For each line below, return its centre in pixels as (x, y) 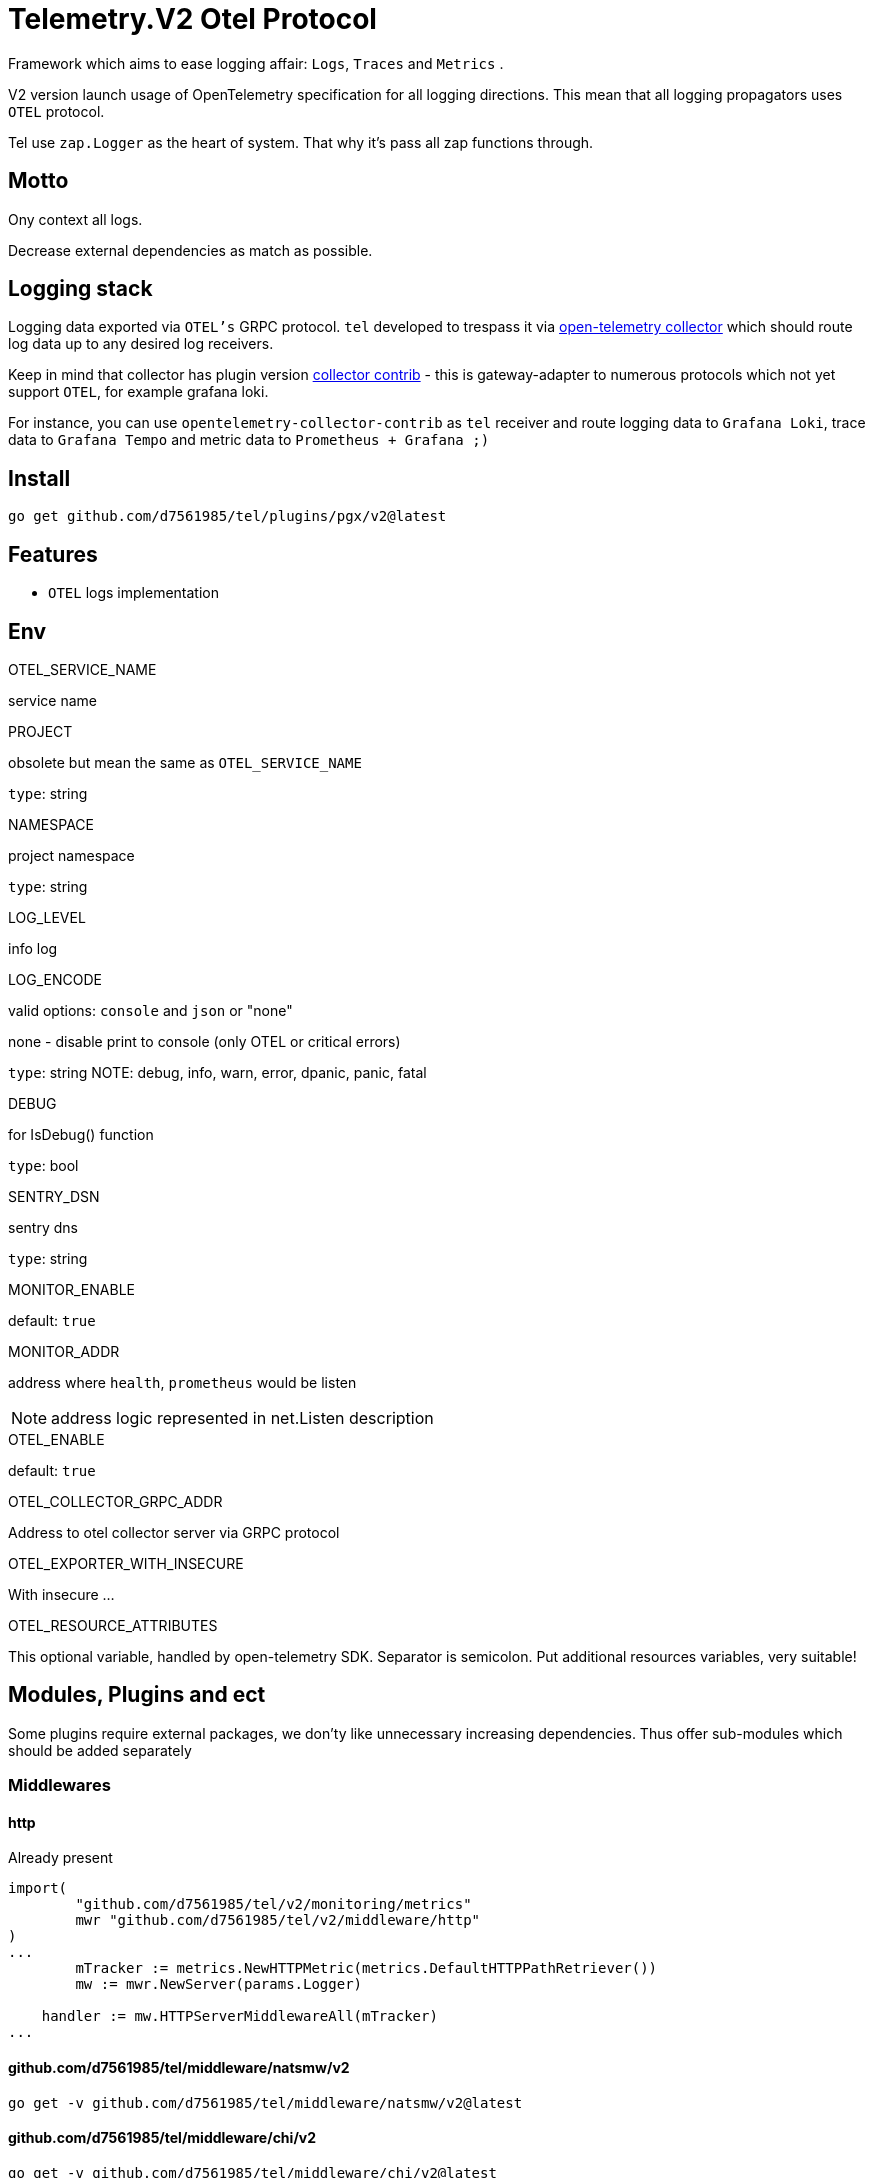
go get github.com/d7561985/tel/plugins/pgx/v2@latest (227, 516)
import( (38, 1888)
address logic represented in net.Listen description (242, 1417)
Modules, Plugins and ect (137, 1695)
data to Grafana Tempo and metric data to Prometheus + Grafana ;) (249, 440)
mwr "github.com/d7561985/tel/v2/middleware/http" (278, 1920)
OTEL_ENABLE (56, 1439)
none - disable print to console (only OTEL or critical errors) (204, 1041)
